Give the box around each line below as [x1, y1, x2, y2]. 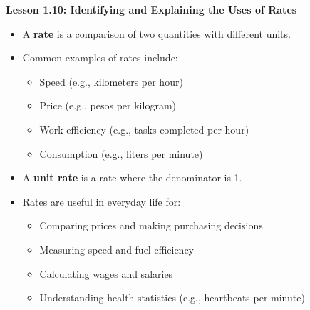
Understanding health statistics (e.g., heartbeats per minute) [39, 290, 305, 305]
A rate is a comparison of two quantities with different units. [22, 26, 291, 41]
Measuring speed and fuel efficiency [39, 241, 195, 256]
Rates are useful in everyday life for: [22, 194, 181, 209]
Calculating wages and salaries [39, 266, 173, 281]
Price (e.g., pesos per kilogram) [39, 98, 177, 113]
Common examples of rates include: [22, 50, 178, 65]
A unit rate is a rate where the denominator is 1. [22, 170, 242, 185]
